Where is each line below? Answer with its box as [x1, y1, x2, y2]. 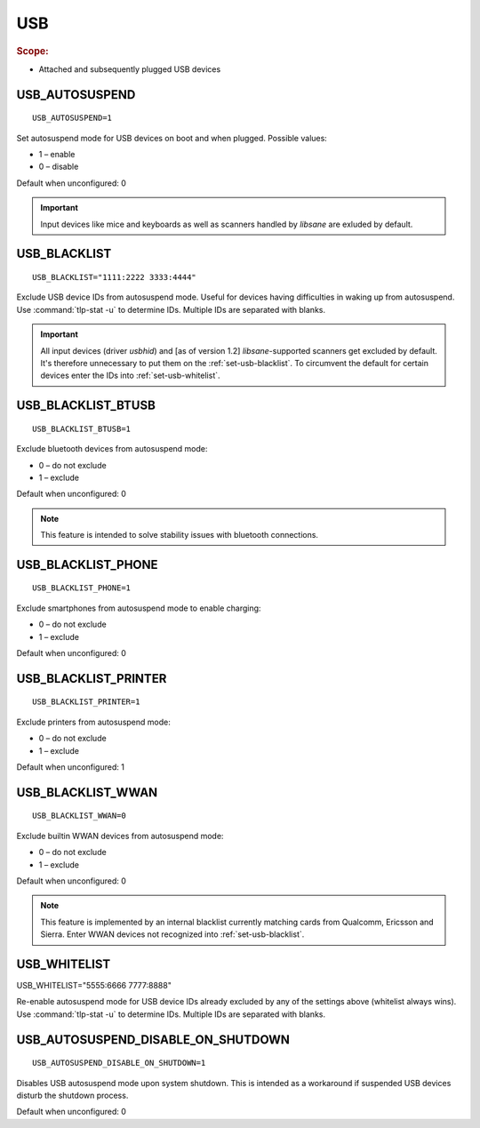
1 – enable [38, 149, 76, 159]
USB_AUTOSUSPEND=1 [32, 113, 113, 124]
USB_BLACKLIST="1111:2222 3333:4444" [32, 272, 197, 282]
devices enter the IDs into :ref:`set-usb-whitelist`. [40, 370, 221, 381]
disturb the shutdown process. [16, 1090, 129, 1101]
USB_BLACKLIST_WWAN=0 [32, 811, 126, 821]
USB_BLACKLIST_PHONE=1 [32, 583, 132, 593]
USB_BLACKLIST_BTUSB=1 [32, 423, 132, 434]
